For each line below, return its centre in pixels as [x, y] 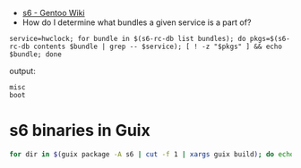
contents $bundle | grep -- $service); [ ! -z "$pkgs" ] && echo [157, 46]
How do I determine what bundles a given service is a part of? [137, 22]
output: [22, 71]
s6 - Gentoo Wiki [53, 13]
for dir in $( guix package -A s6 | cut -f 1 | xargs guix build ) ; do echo [152, 154]
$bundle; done [36, 55]
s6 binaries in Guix [80, 131]
